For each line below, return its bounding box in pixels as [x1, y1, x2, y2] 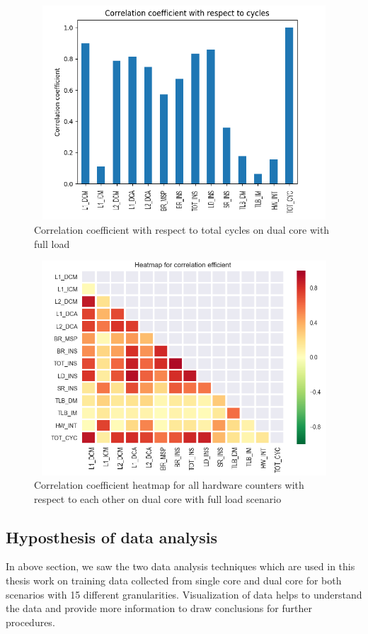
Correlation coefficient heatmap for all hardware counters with [34, 477, 304, 492]
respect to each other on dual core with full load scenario [34, 491, 282, 506]
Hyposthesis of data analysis [6, 526, 217, 548]
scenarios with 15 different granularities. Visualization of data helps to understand [6, 587, 362, 601]
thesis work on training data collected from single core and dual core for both [6, 573, 342, 588]
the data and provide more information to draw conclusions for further [6, 601, 312, 616]
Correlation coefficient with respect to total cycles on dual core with [34, 222, 330, 237]
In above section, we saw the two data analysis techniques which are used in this [6, 559, 355, 574]
